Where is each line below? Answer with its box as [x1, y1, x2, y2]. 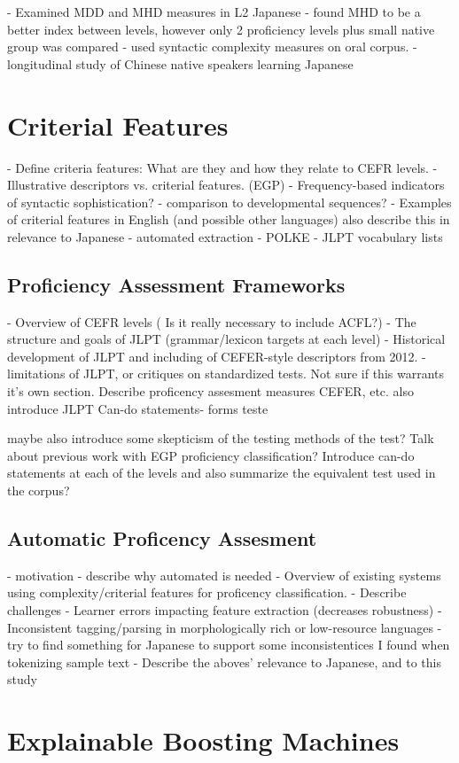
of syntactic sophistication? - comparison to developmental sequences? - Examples [7, 192, 452, 211]
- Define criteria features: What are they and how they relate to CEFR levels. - [7, 158, 438, 176]
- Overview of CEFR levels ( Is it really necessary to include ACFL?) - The [7, 312, 416, 331]
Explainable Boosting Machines [7, 722, 400, 759]
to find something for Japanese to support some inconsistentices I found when [27, 635, 450, 654]
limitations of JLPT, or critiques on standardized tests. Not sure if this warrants [7, 364, 444, 383]
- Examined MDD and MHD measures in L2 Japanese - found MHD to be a [7, 3, 421, 20]
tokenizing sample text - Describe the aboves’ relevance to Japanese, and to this [7, 652, 442, 671]
